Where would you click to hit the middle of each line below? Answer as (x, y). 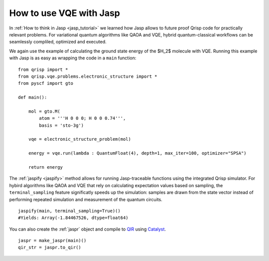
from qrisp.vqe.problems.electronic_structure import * (88, 76)
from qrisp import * (43, 69)
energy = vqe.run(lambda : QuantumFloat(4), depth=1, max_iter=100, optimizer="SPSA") (137, 153)
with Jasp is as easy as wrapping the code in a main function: (73, 58)
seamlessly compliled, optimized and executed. (58, 42)
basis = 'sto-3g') (62, 125)
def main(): (33, 98)
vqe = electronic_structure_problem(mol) (80, 139)
